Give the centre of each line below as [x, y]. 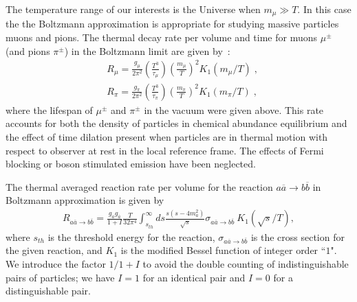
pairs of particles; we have [60, 277]
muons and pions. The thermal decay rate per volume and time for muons [162, 37]
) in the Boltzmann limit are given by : [147, 50]
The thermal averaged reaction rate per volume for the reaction [139, 186]
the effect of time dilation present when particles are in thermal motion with [167, 136]
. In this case [324, 9]
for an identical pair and [194, 277]
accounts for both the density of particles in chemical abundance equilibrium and [176, 123]
